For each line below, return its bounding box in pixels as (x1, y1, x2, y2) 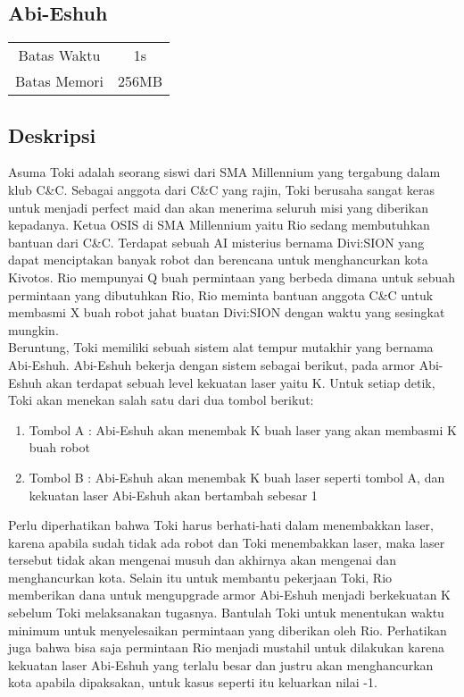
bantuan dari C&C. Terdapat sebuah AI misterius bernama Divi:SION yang (8, 232, 425, 251)
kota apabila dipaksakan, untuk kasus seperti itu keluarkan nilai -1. (8, 673, 377, 692)
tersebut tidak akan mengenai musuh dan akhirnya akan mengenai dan (8, 550, 397, 569)
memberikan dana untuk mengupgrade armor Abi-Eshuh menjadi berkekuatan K (8, 585, 451, 604)
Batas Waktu (18, 45, 101, 66)
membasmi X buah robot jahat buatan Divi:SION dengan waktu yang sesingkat (8, 303, 445, 322)
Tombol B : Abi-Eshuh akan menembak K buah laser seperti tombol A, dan (29, 467, 445, 486)
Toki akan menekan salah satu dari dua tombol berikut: (8, 390, 314, 409)
